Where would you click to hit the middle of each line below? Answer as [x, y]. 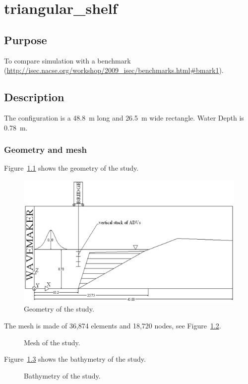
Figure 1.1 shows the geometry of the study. [71, 168]
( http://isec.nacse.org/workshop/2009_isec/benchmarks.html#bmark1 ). [114, 70]
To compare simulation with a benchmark [67, 60]
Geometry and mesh [45, 150]
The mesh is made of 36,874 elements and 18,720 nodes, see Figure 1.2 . [113, 325]
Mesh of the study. [52, 342]
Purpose [26, 39]
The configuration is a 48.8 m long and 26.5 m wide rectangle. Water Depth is [124, 117]
